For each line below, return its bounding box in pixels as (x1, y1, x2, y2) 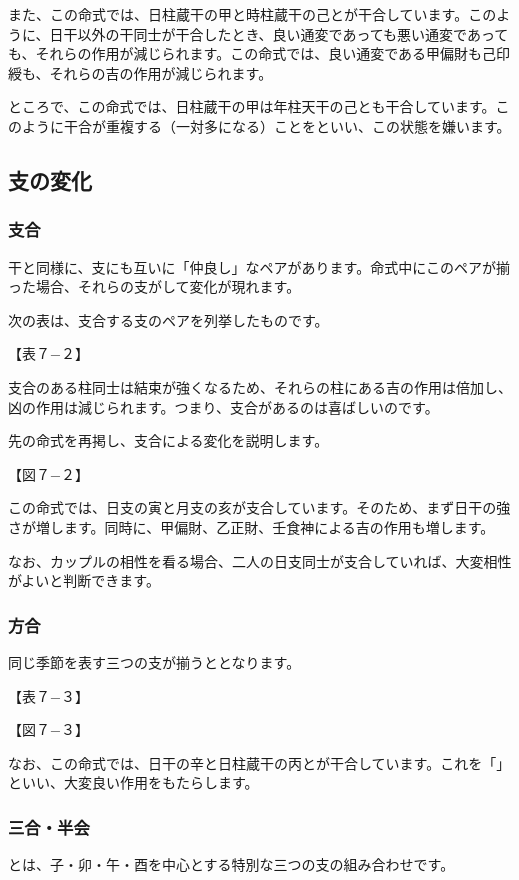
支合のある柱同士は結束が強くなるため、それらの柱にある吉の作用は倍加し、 (8, 376, 512, 397)
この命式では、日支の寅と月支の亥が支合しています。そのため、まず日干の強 (8, 497, 511, 518)
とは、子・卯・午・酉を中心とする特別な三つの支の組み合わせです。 (8, 854, 455, 875)
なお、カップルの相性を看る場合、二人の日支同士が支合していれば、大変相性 (8, 550, 512, 571)
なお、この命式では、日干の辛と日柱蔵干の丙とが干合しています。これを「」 (8, 752, 511, 773)
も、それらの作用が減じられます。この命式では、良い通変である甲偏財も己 (8, 43, 497, 64)
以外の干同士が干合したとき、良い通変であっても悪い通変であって (77, 23, 509, 44)
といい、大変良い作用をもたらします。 (8, 772, 259, 793)
